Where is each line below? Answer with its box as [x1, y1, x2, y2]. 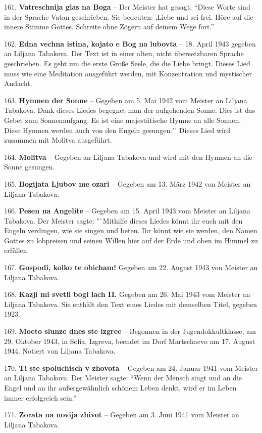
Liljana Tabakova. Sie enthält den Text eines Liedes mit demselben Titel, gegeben [4, 298, 257, 309]
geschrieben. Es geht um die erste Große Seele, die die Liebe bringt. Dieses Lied [4, 58, 250, 68]
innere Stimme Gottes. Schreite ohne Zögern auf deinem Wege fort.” [4, 21, 215, 32]
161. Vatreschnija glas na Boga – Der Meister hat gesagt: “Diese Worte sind [4, 2, 250, 12]
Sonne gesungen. [4, 161, 55, 172]
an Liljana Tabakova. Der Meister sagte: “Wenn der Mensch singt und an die [4, 372, 242, 383]
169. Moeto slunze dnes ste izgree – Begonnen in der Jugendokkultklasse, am [4, 326, 256, 336]
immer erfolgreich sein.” [4, 392, 77, 403]
